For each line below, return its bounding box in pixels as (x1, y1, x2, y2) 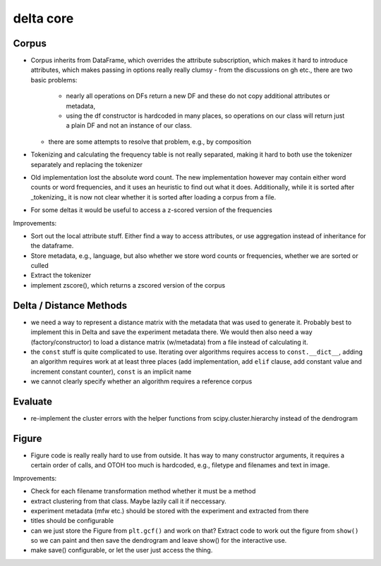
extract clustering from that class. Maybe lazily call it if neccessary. (30, 497, 226, 505)
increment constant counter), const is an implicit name (30, 367, 192, 376)
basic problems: (30, 75, 78, 84)
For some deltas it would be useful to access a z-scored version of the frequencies (30, 206, 273, 214)
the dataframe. (30, 242, 74, 250)
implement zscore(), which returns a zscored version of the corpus (30, 281, 226, 289)
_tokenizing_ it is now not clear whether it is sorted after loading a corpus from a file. (30, 192, 277, 201)
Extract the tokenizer (30, 271, 92, 280)
